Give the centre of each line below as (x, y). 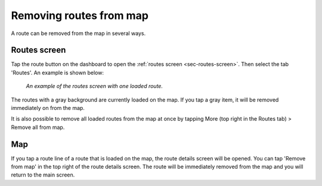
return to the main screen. (43, 175)
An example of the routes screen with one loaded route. (95, 86)
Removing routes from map (80, 15)
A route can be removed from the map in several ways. (78, 33)
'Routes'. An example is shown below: (58, 72)
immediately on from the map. (48, 108)
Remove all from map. (38, 127)
